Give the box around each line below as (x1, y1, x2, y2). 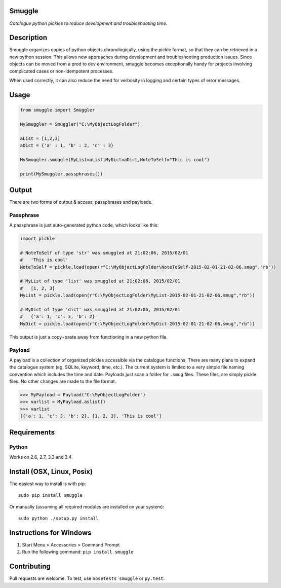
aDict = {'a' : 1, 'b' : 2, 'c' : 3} (20, 142, 114, 148)
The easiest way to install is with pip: (9, 481, 86, 487)
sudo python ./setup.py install (18, 516, 99, 522)
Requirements (9, 428, 55, 436)
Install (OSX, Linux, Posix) (9, 467, 93, 476)
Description (9, 33, 48, 42)
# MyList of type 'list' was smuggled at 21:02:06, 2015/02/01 (20, 278, 181, 284)
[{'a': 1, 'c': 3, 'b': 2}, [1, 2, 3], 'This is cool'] (20, 413, 162, 419)
